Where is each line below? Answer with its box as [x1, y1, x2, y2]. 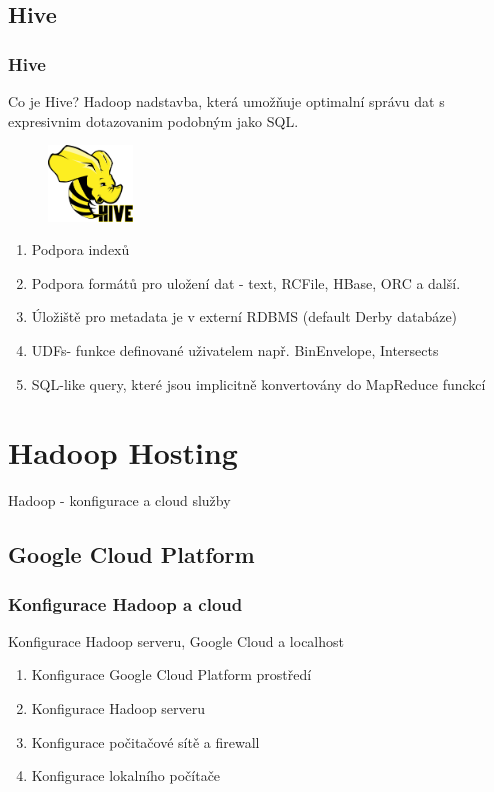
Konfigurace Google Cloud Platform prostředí [31, 664, 312, 685]
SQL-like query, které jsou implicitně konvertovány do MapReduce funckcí [31, 373, 486, 394]
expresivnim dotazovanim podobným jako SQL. [8, 110, 299, 131]
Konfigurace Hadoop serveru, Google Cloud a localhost [8, 630, 344, 651]
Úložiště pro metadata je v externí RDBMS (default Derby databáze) [31, 306, 458, 327]
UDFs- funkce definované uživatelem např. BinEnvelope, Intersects [31, 339, 439, 360]
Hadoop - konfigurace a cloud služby [8, 490, 231, 511]
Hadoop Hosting [8, 432, 238, 473]
